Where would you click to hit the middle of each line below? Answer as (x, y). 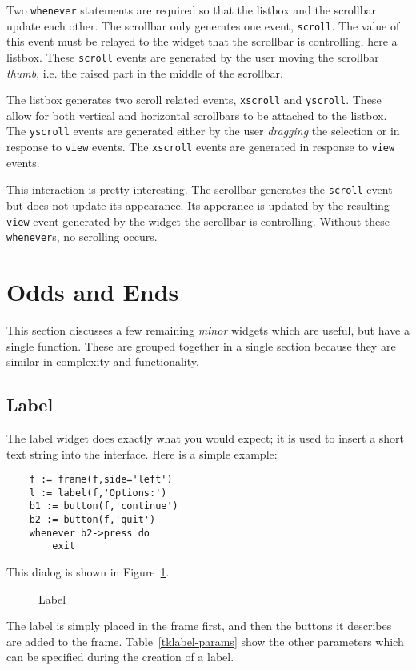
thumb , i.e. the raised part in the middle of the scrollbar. (145, 72)
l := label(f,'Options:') (98, 493)
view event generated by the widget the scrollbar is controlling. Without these (198, 221)
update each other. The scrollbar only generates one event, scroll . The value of (203, 25)
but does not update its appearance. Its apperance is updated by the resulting (198, 205)
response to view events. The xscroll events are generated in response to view (201, 147)
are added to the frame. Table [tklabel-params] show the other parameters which (205, 641)
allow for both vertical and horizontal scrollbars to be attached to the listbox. (197, 115)
